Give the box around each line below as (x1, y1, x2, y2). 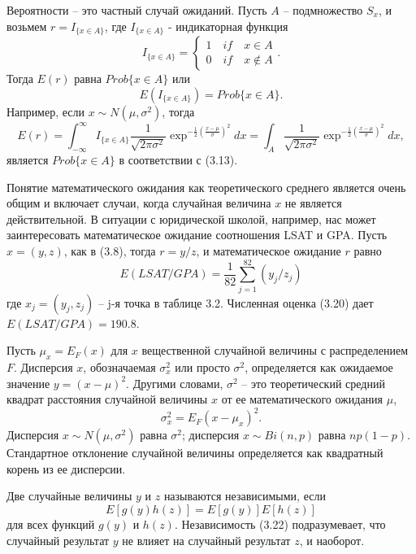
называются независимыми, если (163, 487, 326, 504)
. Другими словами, (126, 374, 223, 391)
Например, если (6, 103, 85, 120)
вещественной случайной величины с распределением (141, 342, 409, 359)
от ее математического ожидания (221, 390, 383, 408)
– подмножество (283, 2, 363, 18)
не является (284, 194, 342, 212)
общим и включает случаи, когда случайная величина (6, 194, 271, 212)
